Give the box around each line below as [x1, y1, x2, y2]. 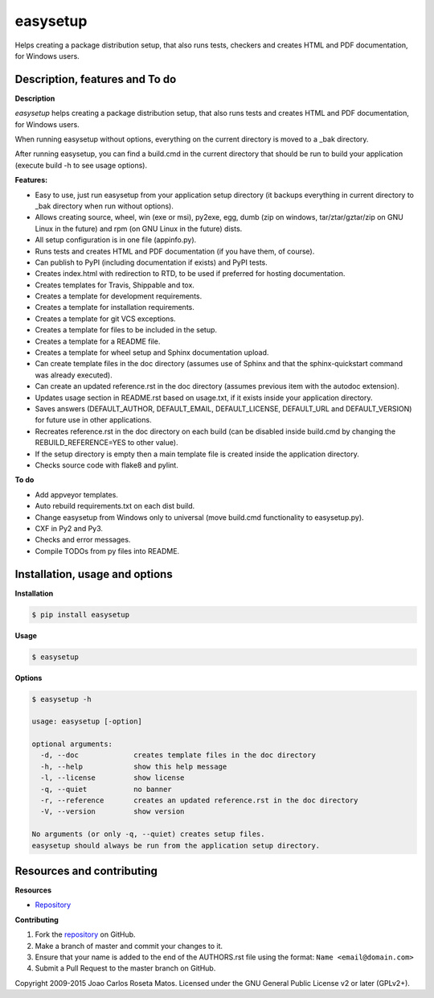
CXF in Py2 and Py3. [35, 523, 104, 533]
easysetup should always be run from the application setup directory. [31, 841, 321, 850]
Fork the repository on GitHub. [35, 930, 136, 939]
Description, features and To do [14, 72, 177, 86]
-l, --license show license [40, 773, 185, 782]
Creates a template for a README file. [35, 336, 161, 346]
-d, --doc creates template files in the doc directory [40, 751, 317, 760]
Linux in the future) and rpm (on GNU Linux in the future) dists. [35, 224, 243, 233]
